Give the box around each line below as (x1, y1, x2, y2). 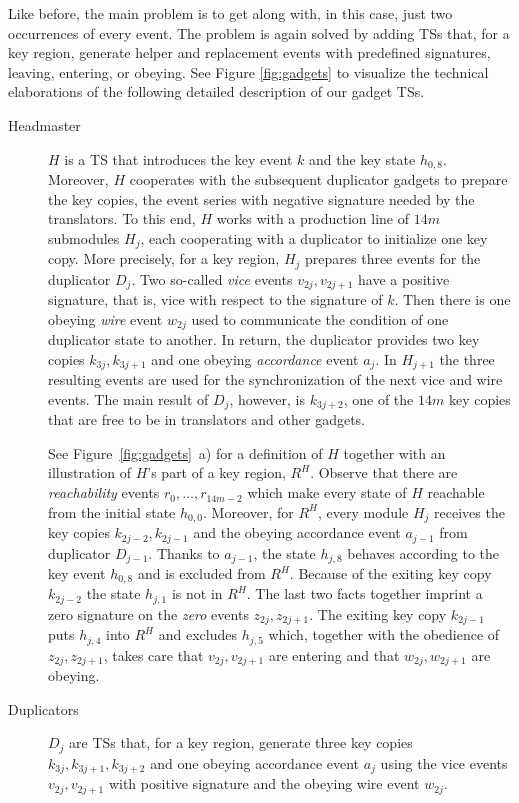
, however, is (229, 388, 306, 409)
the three (439, 348, 495, 369)
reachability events (48, 482, 160, 503)
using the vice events (380, 752, 508, 773)
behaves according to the (347, 542, 500, 563)
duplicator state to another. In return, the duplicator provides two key (48, 329, 480, 350)
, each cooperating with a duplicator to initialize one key (140, 227, 488, 248)
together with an (343, 442, 446, 463)
